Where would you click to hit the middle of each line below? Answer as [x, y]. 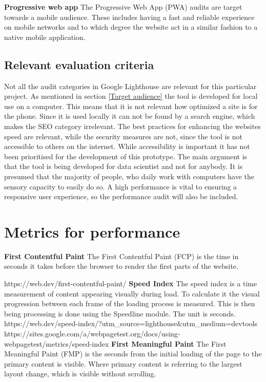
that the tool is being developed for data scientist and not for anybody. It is [124, 166]
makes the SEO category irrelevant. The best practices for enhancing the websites [132, 126]
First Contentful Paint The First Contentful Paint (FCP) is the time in [121, 256]
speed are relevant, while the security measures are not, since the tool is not [123, 136]
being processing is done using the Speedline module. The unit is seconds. [120, 313]
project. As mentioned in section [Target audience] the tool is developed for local [131, 96]
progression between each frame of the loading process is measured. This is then [130, 303]
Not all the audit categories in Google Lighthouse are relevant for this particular [130, 86]
